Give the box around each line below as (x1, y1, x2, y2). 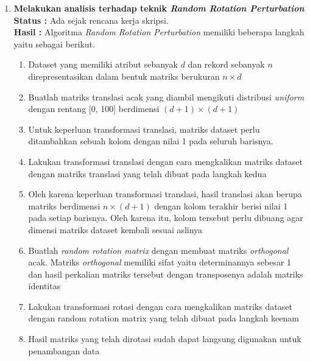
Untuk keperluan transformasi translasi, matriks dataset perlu (28, 122, 260, 135)
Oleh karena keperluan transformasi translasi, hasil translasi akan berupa (28, 188, 302, 200)
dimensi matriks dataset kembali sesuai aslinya (28, 223, 203, 236)
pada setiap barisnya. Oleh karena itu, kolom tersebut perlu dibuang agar (28, 211, 303, 224)
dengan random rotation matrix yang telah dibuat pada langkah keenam (28, 312, 299, 324)
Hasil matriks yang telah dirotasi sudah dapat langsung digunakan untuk (28, 332, 301, 345)
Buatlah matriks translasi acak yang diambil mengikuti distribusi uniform (28, 90, 305, 103)
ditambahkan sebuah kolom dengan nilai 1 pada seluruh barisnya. (28, 135, 273, 147)
